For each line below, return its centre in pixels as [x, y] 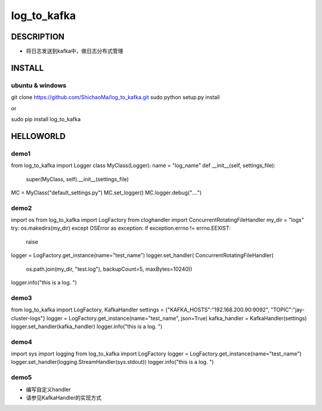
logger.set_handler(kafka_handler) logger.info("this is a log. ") [87, 326]
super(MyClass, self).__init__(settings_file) [78, 179]
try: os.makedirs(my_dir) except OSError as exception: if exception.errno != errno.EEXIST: [121, 228]
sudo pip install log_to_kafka [46, 119]
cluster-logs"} [28, 318]
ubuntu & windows [39, 85]
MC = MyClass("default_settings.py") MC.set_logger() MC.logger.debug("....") [106, 192]
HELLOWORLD [38, 136]
